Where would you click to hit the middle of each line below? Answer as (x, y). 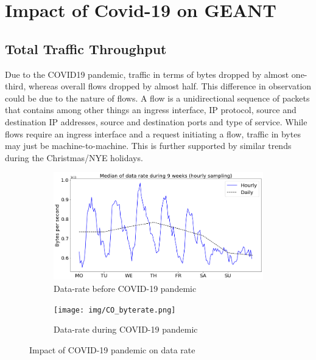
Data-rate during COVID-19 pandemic (126, 329)
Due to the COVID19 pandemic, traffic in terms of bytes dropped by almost (147, 74)
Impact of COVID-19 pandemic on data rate (112, 349)
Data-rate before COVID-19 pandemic (125, 288)
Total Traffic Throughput (86, 48)
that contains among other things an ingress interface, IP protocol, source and (151, 110)
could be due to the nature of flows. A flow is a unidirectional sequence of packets (157, 98)
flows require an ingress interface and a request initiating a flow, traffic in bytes (153, 133)
